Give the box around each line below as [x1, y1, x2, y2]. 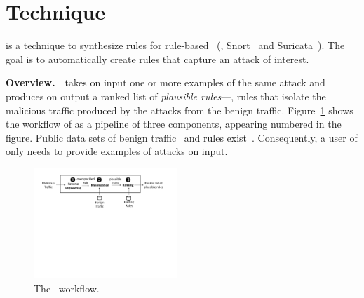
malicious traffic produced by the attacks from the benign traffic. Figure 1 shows [6, 102, 353, 117]
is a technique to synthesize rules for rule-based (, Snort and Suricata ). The [6, 38, 345, 53]
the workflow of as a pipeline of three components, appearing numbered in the [6, 116, 342, 131]
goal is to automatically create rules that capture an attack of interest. [6, 51, 309, 66]
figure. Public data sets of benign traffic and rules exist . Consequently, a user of [6, 130, 358, 144]
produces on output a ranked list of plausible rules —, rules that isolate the [6, 88, 326, 103]
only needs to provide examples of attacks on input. [6, 144, 228, 158]
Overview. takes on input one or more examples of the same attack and [6, 75, 325, 90]
